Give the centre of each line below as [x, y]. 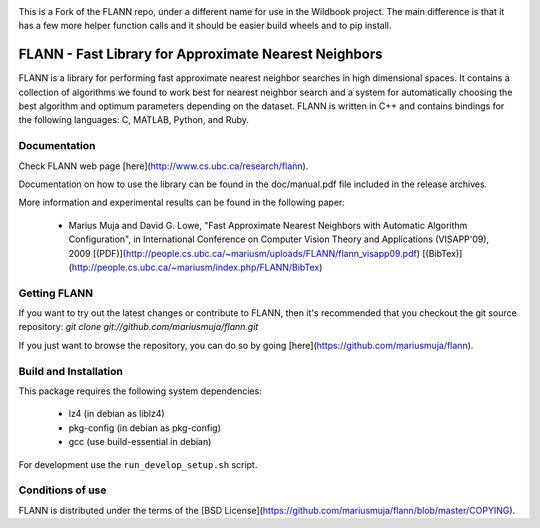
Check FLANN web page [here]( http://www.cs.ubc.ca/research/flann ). [163, 166]
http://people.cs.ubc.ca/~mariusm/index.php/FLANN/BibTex [195, 267]
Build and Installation [71, 371]
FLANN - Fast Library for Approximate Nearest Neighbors [201, 54]
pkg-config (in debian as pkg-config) [145, 427]
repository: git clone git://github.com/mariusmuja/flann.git [138, 327]
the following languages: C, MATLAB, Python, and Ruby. [134, 120]
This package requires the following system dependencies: [140, 391]
